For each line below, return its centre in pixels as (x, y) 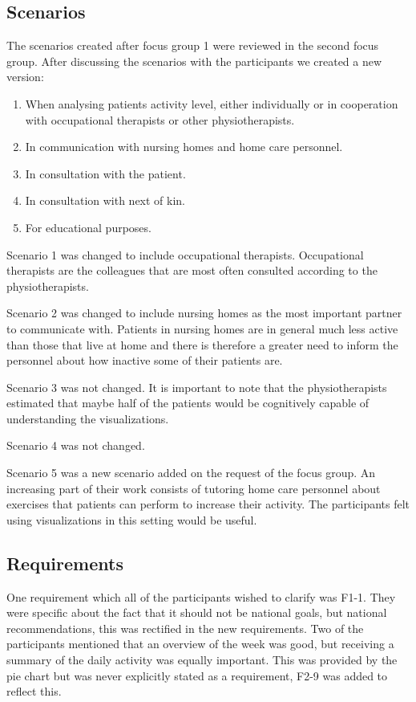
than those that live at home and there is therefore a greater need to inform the (202, 344)
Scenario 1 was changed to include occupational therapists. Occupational (185, 254)
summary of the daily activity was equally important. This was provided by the (202, 660)
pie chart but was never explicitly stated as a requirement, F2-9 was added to (197, 675)
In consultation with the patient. (105, 173)
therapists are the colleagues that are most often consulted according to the (192, 270)
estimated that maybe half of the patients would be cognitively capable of (188, 403)
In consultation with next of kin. (105, 200)
